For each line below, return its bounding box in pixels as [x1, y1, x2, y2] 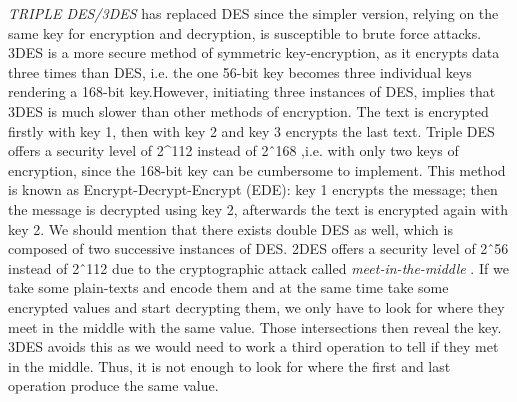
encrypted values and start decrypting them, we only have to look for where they [8, 296, 505, 317]
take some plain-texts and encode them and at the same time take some [8, 277, 449, 298]
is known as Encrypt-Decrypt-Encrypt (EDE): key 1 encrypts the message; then [8, 179, 498, 200]
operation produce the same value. [8, 375, 219, 396]
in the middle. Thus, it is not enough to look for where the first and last [8, 355, 451, 376]
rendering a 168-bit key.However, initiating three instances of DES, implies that [8, 81, 496, 102]
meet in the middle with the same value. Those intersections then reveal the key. [8, 316, 502, 337]
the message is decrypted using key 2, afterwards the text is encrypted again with [8, 198, 508, 219]
